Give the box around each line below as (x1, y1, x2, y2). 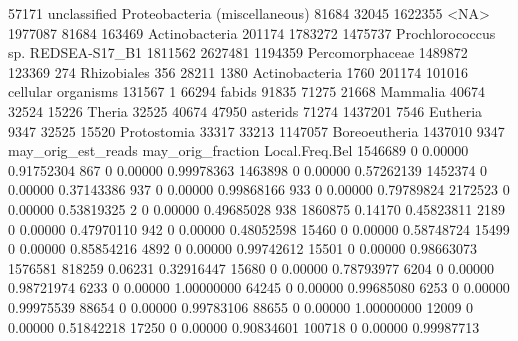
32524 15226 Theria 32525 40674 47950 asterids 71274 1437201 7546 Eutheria (8, 100, 483, 121)
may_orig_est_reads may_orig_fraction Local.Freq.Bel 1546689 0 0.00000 (8, 140, 469, 161)
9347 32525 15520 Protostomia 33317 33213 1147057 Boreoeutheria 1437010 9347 (8, 120, 505, 141)
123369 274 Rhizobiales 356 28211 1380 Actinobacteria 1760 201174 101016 (8, 61, 468, 82)
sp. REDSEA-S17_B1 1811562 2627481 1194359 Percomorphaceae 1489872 (8, 42, 468, 63)
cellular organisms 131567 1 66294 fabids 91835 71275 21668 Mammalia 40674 (8, 81, 486, 102)
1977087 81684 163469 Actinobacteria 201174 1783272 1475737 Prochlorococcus (8, 22, 496, 43)
